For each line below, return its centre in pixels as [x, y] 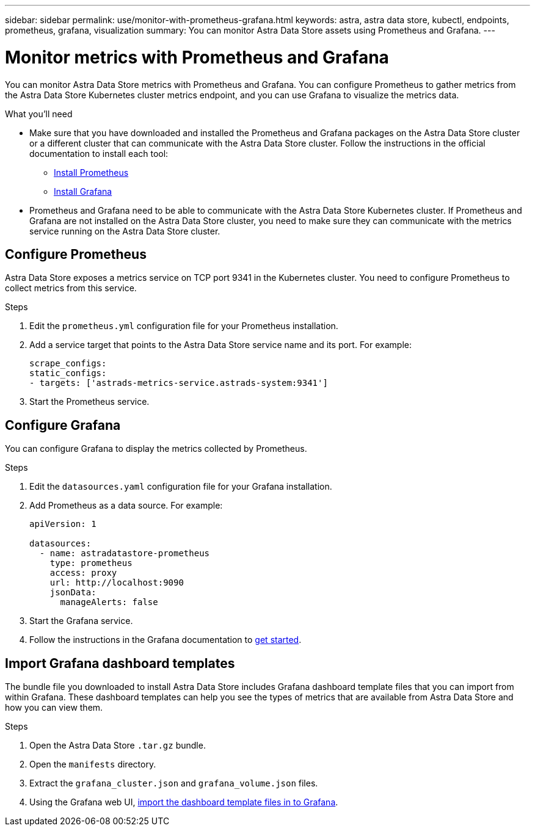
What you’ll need [39, 114]
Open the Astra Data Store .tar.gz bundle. [118, 746]
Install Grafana [83, 191]
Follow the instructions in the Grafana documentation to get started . [166, 640]
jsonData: [73, 593]
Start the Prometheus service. [89, 402]
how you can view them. [54, 708]
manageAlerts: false [109, 602]
